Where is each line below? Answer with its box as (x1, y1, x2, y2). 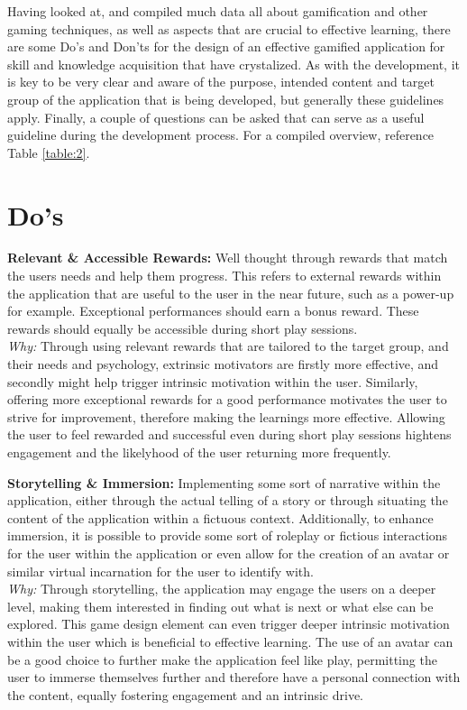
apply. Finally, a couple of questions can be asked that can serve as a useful (7, 107, 425, 126)
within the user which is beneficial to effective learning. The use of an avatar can (7, 632, 453, 650)
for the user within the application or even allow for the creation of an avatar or (7, 543, 450, 562)
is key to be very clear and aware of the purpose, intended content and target (7, 72, 435, 91)
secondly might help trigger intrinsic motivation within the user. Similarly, (7, 372, 418, 391)
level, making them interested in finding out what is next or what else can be (7, 596, 434, 615)
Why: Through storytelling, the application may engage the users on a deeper (7, 579, 436, 598)
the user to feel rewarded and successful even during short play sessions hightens (7, 425, 452, 444)
